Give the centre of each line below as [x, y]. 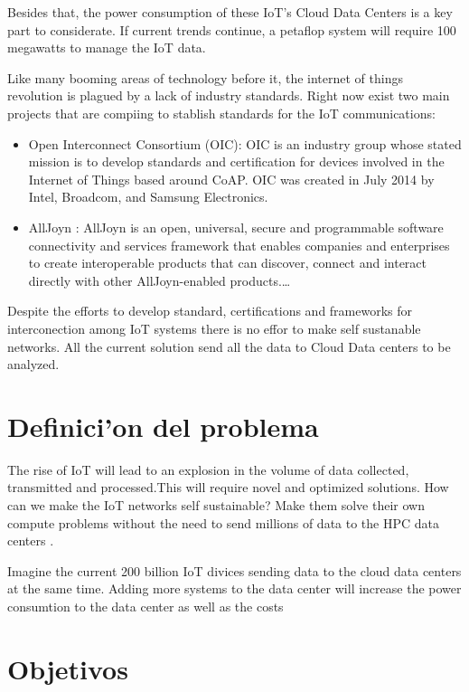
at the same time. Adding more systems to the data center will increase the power [234, 588]
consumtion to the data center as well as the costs [145, 606]
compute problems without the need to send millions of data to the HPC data [224, 522]
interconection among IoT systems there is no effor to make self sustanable [214, 328]
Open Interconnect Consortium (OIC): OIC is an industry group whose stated [245, 143]
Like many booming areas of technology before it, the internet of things [205, 77]
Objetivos [68, 668]
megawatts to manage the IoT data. [107, 47]
